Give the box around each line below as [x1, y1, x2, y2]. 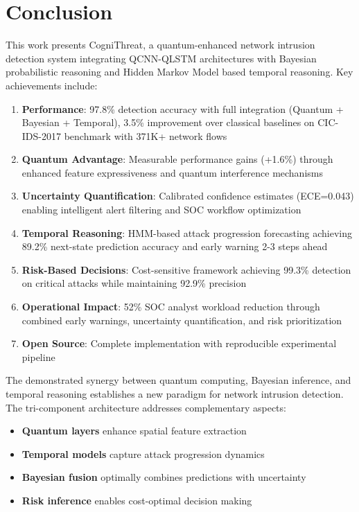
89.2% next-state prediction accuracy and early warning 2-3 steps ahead [21, 239, 328, 254]
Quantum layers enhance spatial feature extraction [21, 423, 247, 438]
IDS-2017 [21, 128, 61, 143]
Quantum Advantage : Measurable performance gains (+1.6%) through [21, 152, 333, 166]
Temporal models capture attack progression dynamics [21, 446, 265, 461]
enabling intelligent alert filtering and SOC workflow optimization [21, 202, 301, 217]
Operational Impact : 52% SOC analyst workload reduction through [21, 299, 320, 314]
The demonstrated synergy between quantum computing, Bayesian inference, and [6, 373, 351, 387]
